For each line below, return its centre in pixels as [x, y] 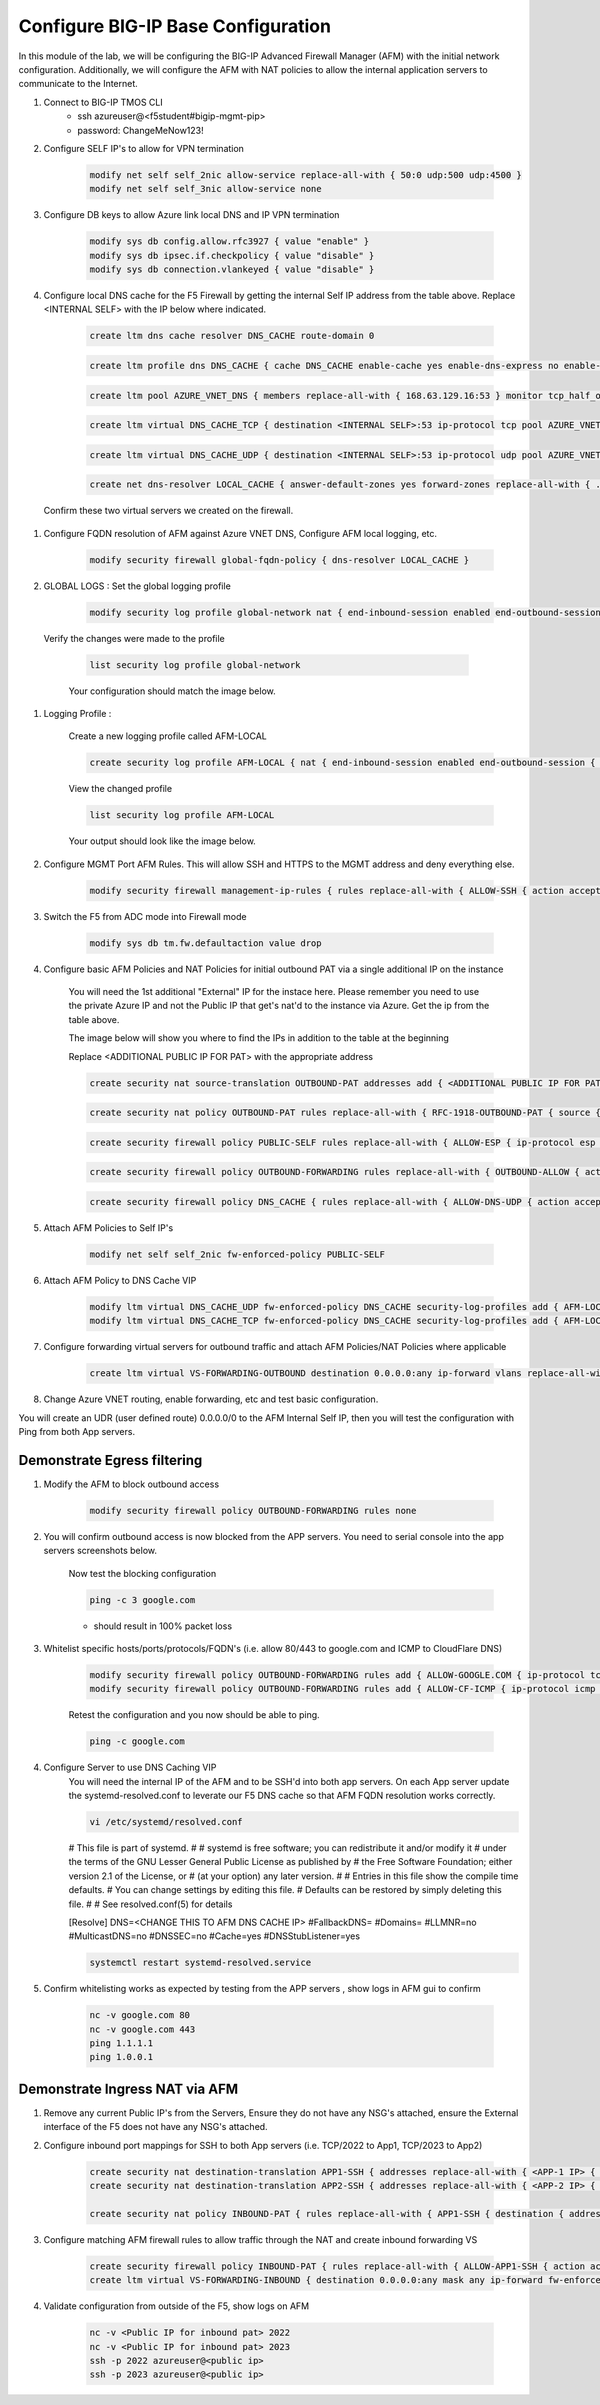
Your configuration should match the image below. [172, 691]
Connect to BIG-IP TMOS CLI [103, 102]
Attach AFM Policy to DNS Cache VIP [120, 1280]
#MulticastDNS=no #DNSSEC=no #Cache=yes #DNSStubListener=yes [214, 1936]
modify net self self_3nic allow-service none [205, 189]
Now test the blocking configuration [142, 1573]
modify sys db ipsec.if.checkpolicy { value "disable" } [232, 255]
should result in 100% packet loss [163, 1626]
